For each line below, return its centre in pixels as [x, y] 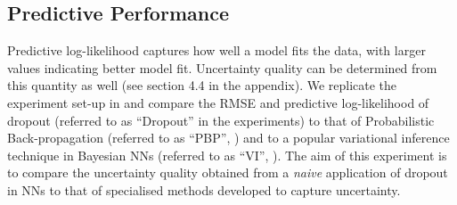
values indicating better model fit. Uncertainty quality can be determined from [222, 67]
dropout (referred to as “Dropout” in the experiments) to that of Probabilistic [221, 120]
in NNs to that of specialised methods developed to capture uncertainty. [204, 189]
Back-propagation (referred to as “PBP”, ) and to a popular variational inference [228, 138]
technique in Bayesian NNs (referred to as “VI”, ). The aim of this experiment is [227, 155]
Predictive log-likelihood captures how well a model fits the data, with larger [216, 50]
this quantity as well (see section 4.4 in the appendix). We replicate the [202, 85]
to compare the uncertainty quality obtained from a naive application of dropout [228, 172]
